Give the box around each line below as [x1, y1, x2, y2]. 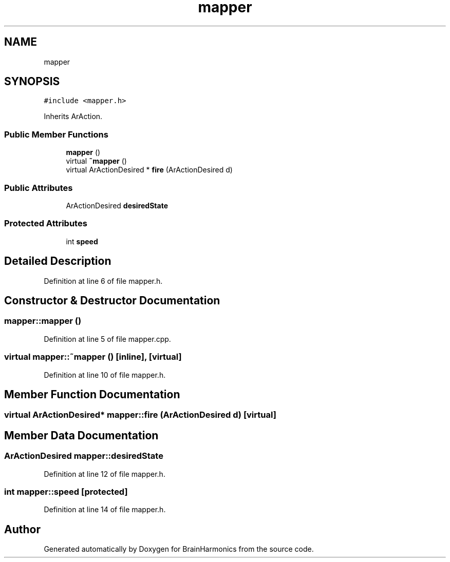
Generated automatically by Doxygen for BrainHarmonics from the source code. [44, 545, 314, 554]
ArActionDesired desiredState [66, 201, 168, 210]
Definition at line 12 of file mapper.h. [44, 469, 165, 478]
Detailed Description [4, 255, 111, 268]
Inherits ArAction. [44, 112, 103, 121]
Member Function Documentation [4, 387, 180, 401]
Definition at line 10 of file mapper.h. [44, 370, 166, 379]
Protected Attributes [4, 218, 87, 229]
